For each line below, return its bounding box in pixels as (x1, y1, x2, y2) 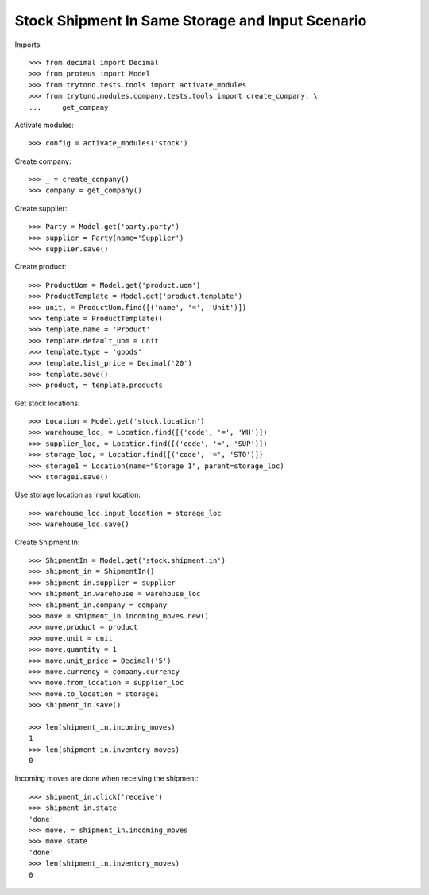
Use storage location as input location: (14, 490, 141, 500)
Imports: (14, 40, 43, 49)
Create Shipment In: (14, 537, 80, 547)
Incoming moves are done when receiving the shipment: (14, 773, 199, 783)
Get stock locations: (14, 398, 80, 408)
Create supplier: (14, 203, 68, 213)
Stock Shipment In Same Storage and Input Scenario (14, 12, 367, 29)
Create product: (14, 262, 67, 272)
